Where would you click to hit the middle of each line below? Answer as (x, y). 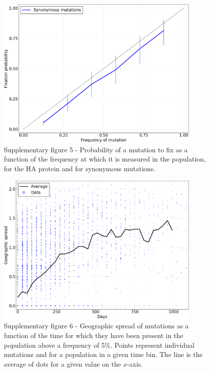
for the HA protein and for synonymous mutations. (80, 168)
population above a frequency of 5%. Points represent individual (99, 345)
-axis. (135, 364)
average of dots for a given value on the (63, 364)
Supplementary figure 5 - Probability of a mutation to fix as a (96, 149)
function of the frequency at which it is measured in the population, (105, 159)
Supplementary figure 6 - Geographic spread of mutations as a (96, 326)
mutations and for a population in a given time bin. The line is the (103, 354)
